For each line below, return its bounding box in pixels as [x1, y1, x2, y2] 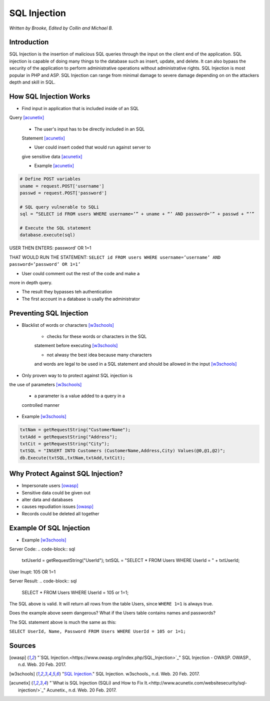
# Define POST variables [19, 176, 81, 182]
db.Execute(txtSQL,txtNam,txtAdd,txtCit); [19, 455, 125, 460]
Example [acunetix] [34, 163, 74, 169]
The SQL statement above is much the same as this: [9, 619, 116, 625]
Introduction [9, 38, 49, 47]
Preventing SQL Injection [9, 309, 88, 317]
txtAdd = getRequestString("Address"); [19, 434, 117, 440]
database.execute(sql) [19, 232, 75, 238]
